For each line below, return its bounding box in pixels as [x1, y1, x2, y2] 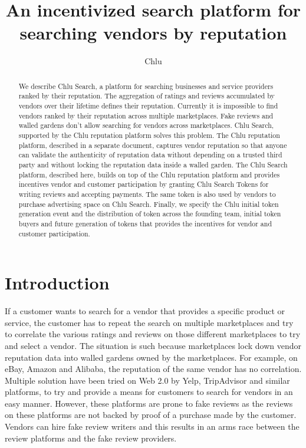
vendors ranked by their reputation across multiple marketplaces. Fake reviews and [18, 110, 274, 120]
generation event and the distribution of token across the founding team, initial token [18, 209, 281, 219]
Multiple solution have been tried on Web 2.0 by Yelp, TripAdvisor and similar [5, 374, 290, 386]
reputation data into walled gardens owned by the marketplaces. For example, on [5, 351, 298, 363]
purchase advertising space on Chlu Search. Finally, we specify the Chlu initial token [18, 199, 279, 209]
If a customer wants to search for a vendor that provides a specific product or [5, 305, 285, 317]
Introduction [5, 271, 110, 295]
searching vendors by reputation [19, 21, 287, 45]
